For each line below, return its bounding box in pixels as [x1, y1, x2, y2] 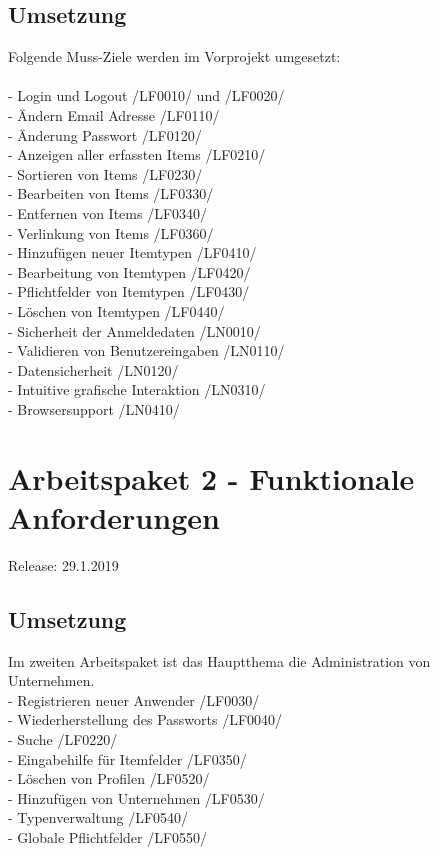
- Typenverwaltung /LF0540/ [8, 807, 189, 828]
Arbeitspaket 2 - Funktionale [8, 457, 415, 498]
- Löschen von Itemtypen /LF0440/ [8, 300, 225, 321]
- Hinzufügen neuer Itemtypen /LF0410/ [8, 242, 257, 263]
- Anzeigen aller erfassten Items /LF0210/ [8, 144, 266, 165]
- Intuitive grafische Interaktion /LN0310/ [8, 379, 266, 400]
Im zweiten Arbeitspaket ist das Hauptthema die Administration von [8, 650, 431, 671]
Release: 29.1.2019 [8, 554, 119, 575]
